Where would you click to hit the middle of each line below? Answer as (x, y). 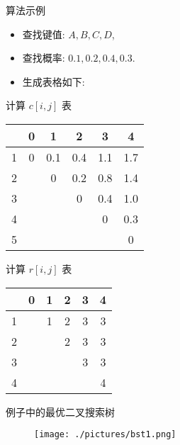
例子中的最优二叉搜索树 (60, 411)
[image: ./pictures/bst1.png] (105, 435)
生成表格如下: (54, 81)
